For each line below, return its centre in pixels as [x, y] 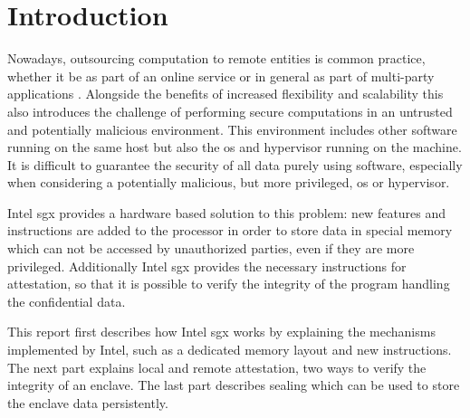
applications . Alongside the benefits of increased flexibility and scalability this [225, 94]
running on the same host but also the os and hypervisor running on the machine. [235, 147]
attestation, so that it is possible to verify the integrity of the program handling [229, 284]
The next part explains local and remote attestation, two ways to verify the [217, 367]
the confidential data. [67, 301]
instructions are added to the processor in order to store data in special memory [230, 230]
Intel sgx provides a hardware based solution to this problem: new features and [227, 212]
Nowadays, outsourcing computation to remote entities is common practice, [216, 58]
